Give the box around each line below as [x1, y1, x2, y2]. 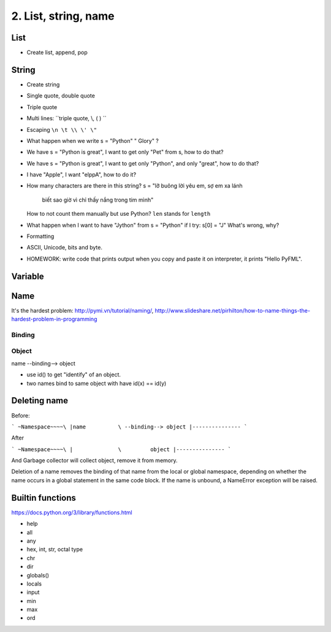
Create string [26, 80, 60, 88]
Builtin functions [11, 492, 77, 503]
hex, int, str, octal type [26, 546, 83, 553]
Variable [11, 271, 44, 281]
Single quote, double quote [26, 92, 95, 99]
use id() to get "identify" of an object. [26, 371, 121, 378]
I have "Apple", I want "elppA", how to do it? [26, 171, 137, 178]
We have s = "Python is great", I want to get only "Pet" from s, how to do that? [26, 148, 224, 156]
